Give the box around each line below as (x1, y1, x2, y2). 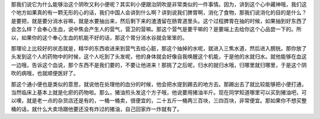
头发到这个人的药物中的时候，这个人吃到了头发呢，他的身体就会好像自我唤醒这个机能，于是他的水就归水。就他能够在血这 (11, 53, 307, 60)
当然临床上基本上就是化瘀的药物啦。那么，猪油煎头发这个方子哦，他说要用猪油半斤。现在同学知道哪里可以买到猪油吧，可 (11, 89, 307, 96)
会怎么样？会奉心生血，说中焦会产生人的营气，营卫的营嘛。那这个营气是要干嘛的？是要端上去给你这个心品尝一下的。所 (11, 25, 302, 33)
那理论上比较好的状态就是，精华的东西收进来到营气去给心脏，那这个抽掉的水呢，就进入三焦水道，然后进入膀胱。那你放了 (11, 44, 307, 52)
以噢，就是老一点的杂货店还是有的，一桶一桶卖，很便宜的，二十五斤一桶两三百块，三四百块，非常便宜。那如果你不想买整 (11, 97, 307, 104)
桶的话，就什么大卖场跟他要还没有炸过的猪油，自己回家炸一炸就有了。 (11, 105, 183, 112)
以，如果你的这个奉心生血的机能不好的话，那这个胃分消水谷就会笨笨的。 (11, 34, 188, 41)
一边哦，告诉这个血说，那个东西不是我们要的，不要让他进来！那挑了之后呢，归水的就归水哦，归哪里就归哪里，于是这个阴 (11, 61, 307, 68)
